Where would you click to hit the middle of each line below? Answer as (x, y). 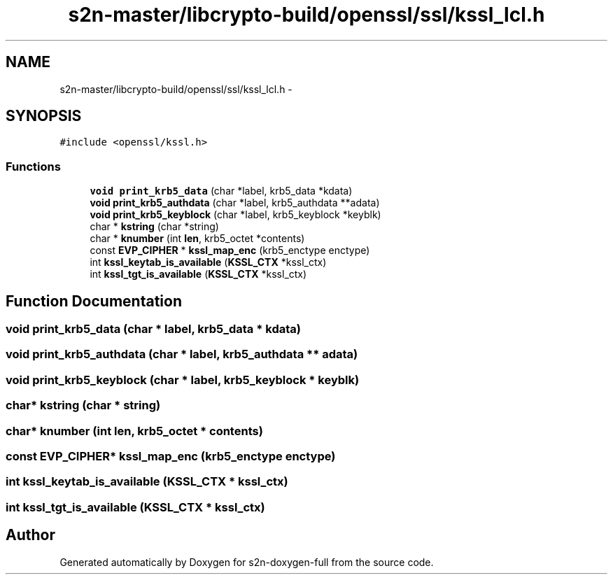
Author (30, 535)
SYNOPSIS (44, 116)
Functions (33, 166)
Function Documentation (94, 301)
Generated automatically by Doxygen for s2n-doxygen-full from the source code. (247, 562)
